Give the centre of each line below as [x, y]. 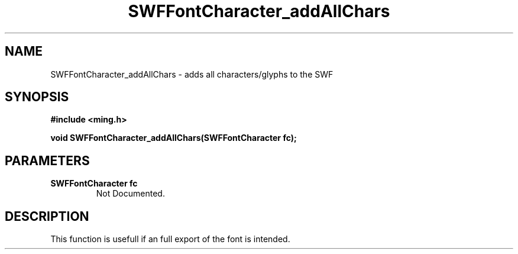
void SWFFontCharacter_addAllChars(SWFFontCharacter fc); [174, 138]
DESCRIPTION [47, 216]
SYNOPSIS [37, 97]
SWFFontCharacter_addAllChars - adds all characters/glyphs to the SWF [192, 74]
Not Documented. [130, 194]
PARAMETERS [47, 160]
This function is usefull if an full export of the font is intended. [170, 239]
